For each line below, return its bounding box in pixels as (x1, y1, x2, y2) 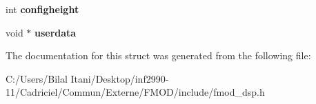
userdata (34, 25, 77, 39)
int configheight (6, 2, 79, 16)
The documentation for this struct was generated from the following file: (6, 48, 311, 63)
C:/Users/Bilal (6, 71, 68, 85)
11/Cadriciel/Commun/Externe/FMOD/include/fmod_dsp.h (6, 85, 265, 99)
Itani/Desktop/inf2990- (70, 71, 169, 85)
